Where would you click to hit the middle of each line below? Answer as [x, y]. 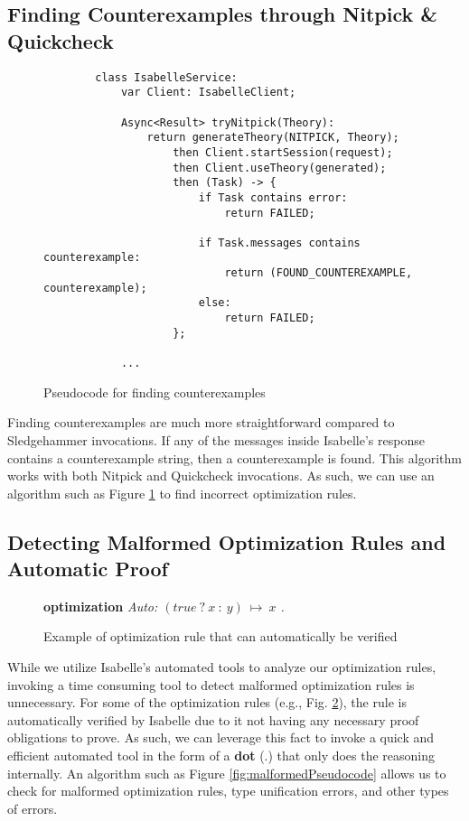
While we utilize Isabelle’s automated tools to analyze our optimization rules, [222, 667]
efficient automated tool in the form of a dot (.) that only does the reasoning [221, 756]
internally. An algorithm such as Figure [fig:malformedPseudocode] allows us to [227, 773]
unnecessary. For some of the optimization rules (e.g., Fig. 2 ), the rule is [207, 702]
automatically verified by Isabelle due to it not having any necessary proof [213, 719]
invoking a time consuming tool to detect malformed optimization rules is [211, 684]
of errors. [33, 808]
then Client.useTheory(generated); [280, 168]
